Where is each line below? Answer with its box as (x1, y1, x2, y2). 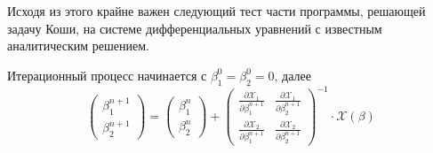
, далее (274, 65, 311, 84)
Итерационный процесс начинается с (7, 65, 207, 84)
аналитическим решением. (7, 36, 149, 55)
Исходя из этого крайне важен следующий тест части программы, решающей (7, 2, 426, 19)
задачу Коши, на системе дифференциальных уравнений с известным (7, 19, 382, 37)
